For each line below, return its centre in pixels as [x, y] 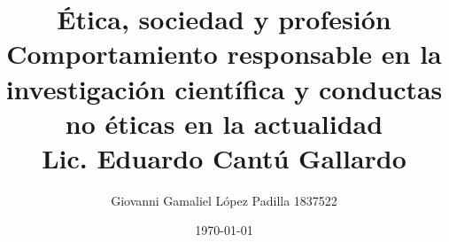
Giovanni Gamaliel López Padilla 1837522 [224, 200]
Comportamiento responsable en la [224, 54]
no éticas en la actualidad [224, 123]
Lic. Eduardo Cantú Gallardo [224, 157]
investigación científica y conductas [224, 88]
